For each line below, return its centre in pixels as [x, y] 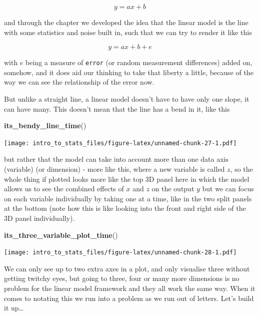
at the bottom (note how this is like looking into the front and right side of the [125, 208]
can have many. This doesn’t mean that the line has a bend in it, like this [117, 108]
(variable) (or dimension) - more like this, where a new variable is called [114, 169]
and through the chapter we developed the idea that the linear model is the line [126, 22]
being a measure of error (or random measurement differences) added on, [139, 62]
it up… [14, 308]
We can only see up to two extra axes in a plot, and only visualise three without [127, 268]
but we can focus [228, 189]
